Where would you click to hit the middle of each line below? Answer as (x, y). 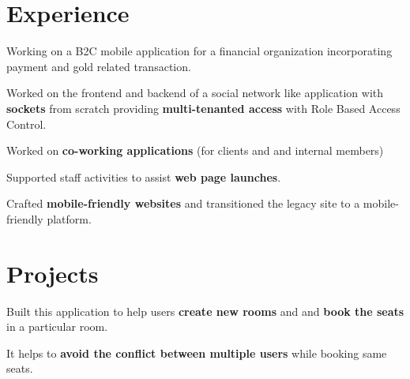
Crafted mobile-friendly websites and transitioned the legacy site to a (183, 203)
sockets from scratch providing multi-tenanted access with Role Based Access (203, 108)
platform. (69, 218)
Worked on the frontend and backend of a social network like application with (195, 93)
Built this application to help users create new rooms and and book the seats (205, 311)
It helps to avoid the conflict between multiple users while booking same (197, 353)
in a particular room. (57, 326)
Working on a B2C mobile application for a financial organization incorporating (199, 51)
